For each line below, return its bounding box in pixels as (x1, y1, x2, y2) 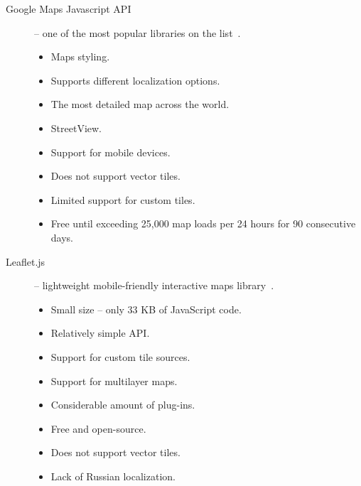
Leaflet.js (6, 254, 45, 269)
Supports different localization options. (50, 72, 220, 87)
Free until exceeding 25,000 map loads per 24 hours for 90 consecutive (50, 216, 356, 231)
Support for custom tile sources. (50, 349, 190, 364)
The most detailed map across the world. (50, 97, 230, 112)
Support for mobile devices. (50, 144, 171, 159)
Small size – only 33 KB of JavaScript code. (50, 301, 242, 316)
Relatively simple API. (50, 325, 150, 340)
